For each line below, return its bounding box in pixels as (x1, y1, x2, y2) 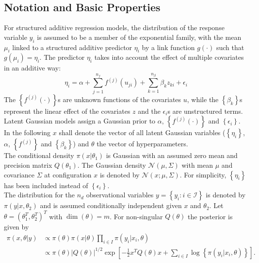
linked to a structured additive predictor (12, 42, 132, 52)
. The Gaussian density (77, 159, 146, 170)
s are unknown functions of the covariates (58, 94, 181, 104)
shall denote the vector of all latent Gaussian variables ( (59, 127, 226, 138)
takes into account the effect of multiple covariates (94, 52, 244, 62)
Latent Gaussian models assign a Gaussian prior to (4, 116, 156, 126)
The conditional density (4, 150, 74, 160)
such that (216, 42, 244, 52)
